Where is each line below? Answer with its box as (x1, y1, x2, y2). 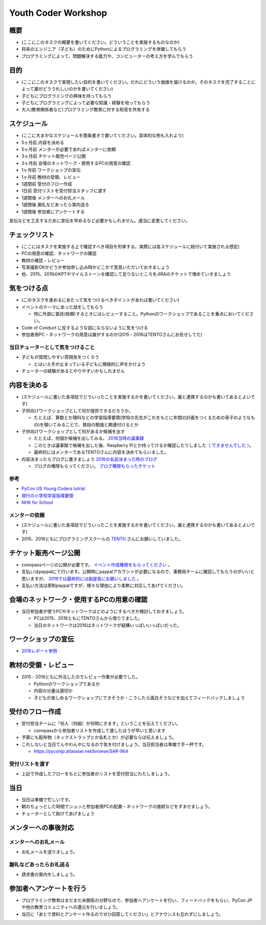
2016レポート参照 (21, 648, 58, 654)
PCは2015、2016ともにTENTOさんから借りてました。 (33, 615, 143, 621)
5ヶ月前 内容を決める (21, 139, 65, 145)
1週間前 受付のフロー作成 (21, 181, 72, 187)
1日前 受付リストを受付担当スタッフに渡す (21, 188, 107, 194)
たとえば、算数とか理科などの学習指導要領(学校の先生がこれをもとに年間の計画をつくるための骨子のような (33, 415, 251, 421)
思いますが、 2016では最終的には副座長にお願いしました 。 (21, 575, 142, 581)
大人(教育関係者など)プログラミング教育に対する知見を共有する (21, 107, 150, 113)
